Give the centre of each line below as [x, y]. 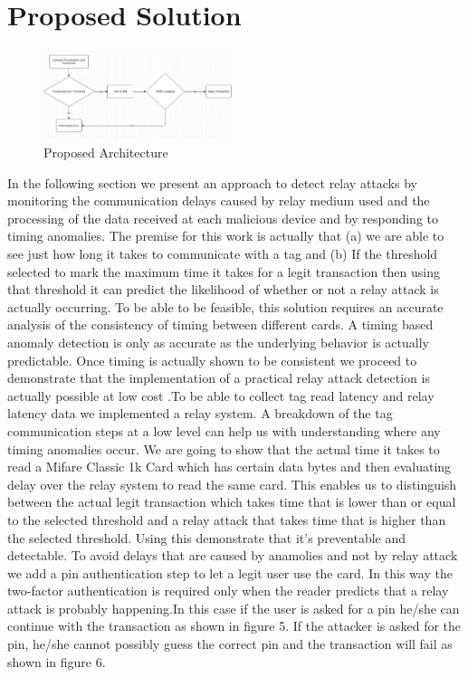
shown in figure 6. [57, 661]
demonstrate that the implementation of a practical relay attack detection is [219, 378]
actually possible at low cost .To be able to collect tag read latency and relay [221, 395]
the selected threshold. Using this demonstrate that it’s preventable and [207, 537]
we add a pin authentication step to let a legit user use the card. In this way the [230, 572]
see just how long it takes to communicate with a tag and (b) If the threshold [223, 254]
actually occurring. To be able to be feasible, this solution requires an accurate [225, 306]
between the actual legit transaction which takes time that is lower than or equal [232, 502]
